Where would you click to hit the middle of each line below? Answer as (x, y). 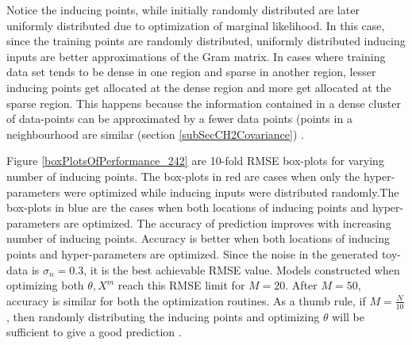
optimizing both (45, 285)
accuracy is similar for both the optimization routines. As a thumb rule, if (186, 300)
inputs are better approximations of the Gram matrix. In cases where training (196, 56)
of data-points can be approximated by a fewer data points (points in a (179, 119)
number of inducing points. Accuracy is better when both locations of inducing (198, 238)
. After (301, 285)
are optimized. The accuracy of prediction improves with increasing (227, 222)
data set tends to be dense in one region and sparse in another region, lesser (191, 72)
